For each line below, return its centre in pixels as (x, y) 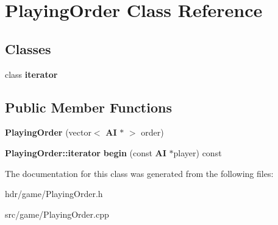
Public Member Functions (88, 107)
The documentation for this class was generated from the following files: (139, 173)
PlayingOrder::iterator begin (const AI (86, 152)
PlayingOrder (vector (48, 132)
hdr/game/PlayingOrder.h (54, 194)
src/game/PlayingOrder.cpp (57, 214)
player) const (198, 152)
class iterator (31, 74)
